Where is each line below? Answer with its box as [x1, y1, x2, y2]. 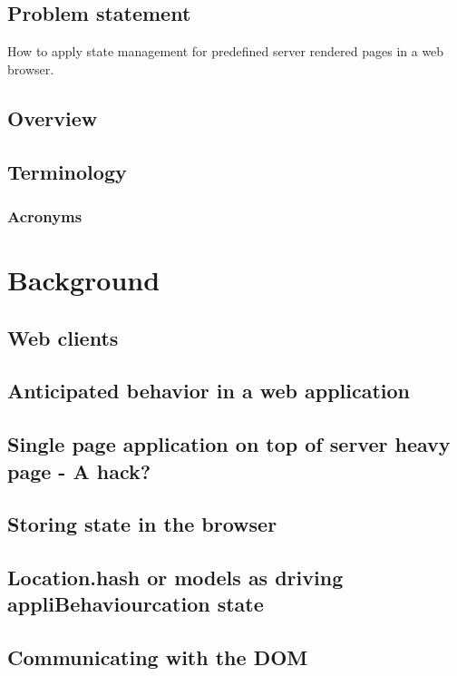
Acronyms [7, 204, 83, 227]
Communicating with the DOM [7, 643, 308, 671]
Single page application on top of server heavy [7, 430, 451, 458]
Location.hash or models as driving [7, 563, 344, 592]
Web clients [7, 323, 119, 351]
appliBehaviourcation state [7, 590, 264, 618]
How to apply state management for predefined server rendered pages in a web [7, 42, 444, 61]
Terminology [7, 157, 127, 185]
